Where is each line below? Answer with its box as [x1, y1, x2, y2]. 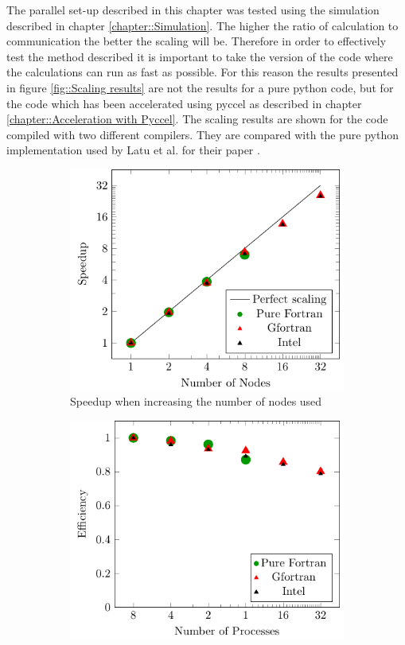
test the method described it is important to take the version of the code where [6, 48, 393, 64]
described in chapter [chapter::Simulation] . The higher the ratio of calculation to [6, 17, 399, 33]
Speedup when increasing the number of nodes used [70, 393, 322, 410]
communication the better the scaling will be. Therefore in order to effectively [6, 33, 387, 49]
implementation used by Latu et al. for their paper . [6, 142, 260, 158]
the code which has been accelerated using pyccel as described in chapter [6, 95, 362, 111]
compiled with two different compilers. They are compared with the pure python [6, 126, 399, 142]
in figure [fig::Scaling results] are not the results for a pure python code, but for [6, 79, 394, 95]
